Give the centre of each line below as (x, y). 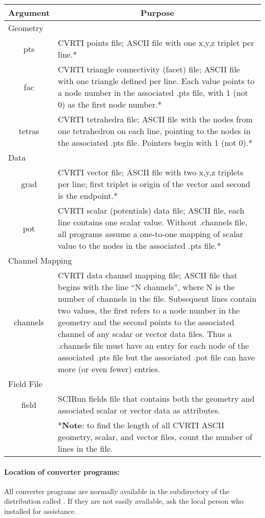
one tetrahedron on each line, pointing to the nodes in (154, 131)
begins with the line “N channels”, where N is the (146, 287)
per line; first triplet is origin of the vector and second (154, 184)
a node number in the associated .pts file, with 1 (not (153, 93)
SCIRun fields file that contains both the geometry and (156, 398)
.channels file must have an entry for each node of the (153, 345)
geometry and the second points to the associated (146, 322)
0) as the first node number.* (110, 104)
